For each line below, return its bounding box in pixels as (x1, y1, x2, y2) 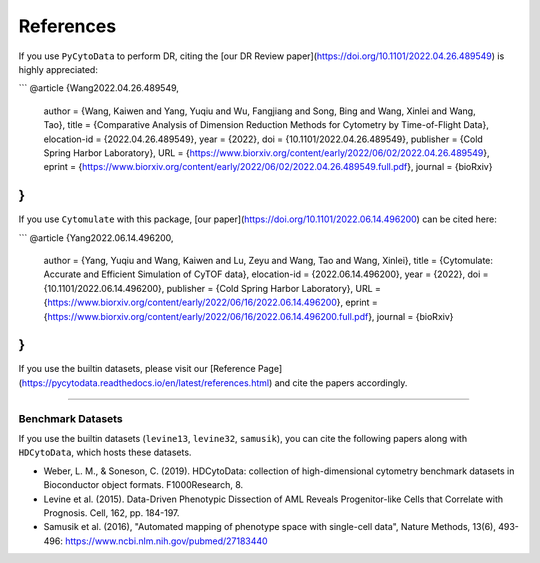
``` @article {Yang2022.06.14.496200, (18, 231, 174, 244)
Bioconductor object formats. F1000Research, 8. (43, 479, 244, 491)
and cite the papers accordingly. (274, 376, 408, 389)
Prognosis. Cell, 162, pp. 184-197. (43, 506, 180, 519)
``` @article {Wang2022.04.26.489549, (18, 82, 180, 94)
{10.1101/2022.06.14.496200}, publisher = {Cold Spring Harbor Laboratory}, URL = (43, 282, 382, 294)
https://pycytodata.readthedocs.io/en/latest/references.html (21, 376, 270, 389)
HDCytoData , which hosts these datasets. (18, 446, 192, 459)
